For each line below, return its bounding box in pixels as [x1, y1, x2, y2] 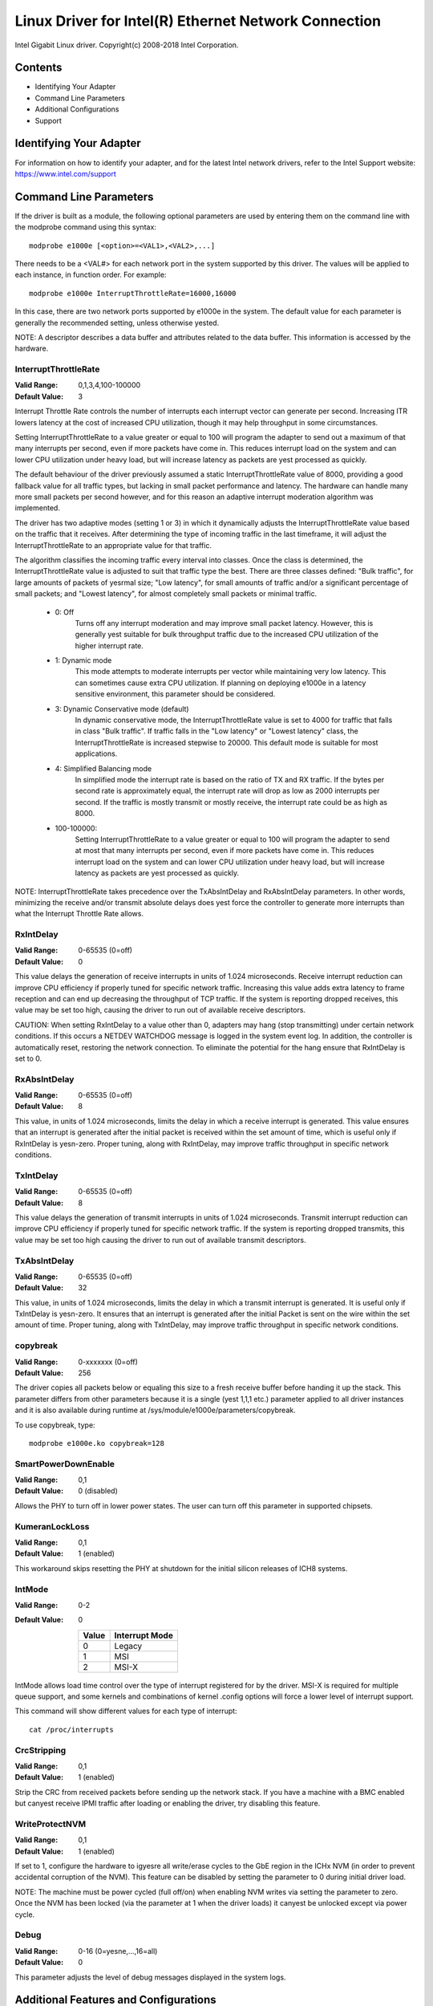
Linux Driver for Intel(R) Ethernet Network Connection [14, 12, 381, 30]
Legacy [114, 1640, 143, 1651]
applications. [75, 749, 118, 758]
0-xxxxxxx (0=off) [78, 1357, 138, 1366]
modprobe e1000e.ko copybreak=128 [29, 1439, 164, 1448]
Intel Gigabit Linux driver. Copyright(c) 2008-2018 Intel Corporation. [14, 40, 239, 50]
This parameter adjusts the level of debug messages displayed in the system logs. [14, 1972, 286, 1982]
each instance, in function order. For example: [14, 270, 167, 280]
